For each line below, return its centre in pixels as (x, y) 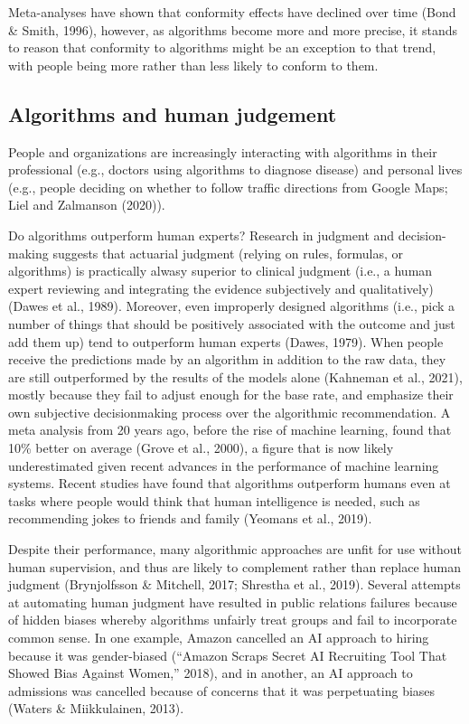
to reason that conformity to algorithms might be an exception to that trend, (222, 47)
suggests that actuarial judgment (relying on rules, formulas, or (228, 253)
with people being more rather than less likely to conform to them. (193, 65)
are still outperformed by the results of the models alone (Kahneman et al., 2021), (235, 376)
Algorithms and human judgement (173, 113)
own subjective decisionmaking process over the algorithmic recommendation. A (230, 412)
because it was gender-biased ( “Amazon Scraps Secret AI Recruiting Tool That (228, 655)
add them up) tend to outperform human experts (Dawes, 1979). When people (226, 341)
